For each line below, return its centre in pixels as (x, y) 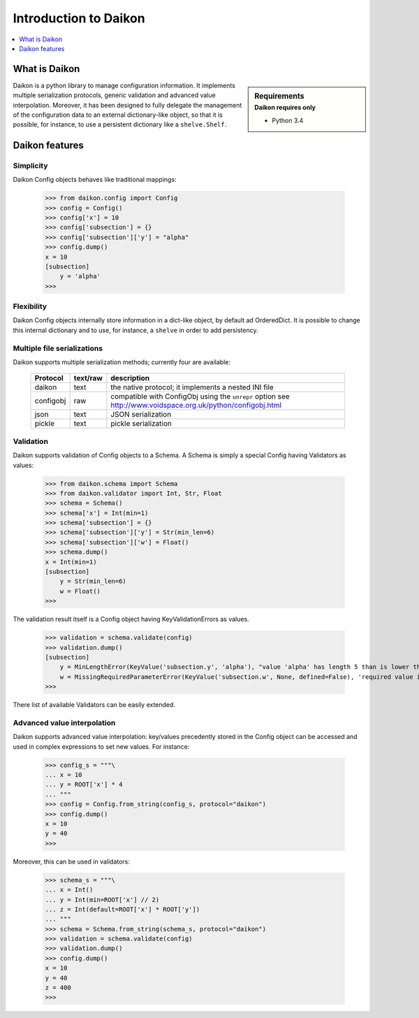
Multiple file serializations (58, 348)
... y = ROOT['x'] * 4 (84, 784)
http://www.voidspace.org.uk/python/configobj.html (196, 406)
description (130, 378)
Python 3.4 (288, 120)
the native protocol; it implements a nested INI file (192, 387)
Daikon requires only (285, 108)
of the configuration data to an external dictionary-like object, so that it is (118, 115)
